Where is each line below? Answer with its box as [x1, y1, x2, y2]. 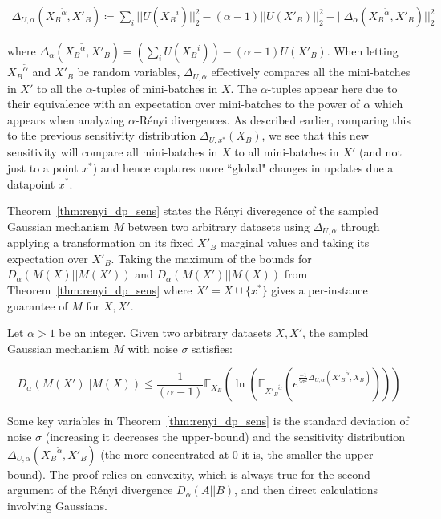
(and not [358, 144, 402, 160]
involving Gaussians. [7, 497, 107, 513]
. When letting [326, 43, 399, 59]
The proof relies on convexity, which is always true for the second [49, 465, 370, 482]
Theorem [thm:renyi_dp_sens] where [7, 281, 192, 298]
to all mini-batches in [234, 144, 339, 160]
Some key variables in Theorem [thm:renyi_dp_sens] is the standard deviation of [7, 412, 409, 429]
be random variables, [77, 63, 180, 80]
